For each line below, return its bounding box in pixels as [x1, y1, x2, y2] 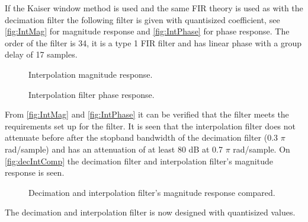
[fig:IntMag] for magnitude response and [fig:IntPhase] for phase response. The [5, 25, 290, 37]
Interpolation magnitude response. [28, 68, 153, 80]
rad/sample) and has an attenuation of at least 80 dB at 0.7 [5, 142, 223, 155]
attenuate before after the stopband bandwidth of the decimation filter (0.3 [5, 131, 278, 144]
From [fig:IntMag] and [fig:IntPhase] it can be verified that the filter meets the [5, 108, 289, 120]
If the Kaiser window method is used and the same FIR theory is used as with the [5, 2, 303, 14]
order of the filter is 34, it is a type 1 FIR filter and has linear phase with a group [5, 36, 302, 49]
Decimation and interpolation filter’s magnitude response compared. [28, 186, 275, 198]
